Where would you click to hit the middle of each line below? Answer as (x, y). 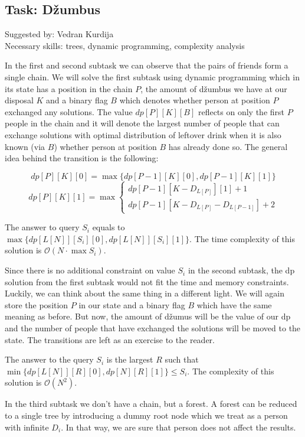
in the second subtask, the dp (241, 270)
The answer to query (42, 227)
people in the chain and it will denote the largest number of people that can (142, 123)
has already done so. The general (228, 146)
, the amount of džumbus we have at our (214, 88)
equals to (109, 227)
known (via (25, 146)
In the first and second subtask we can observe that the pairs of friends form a (147, 65)
